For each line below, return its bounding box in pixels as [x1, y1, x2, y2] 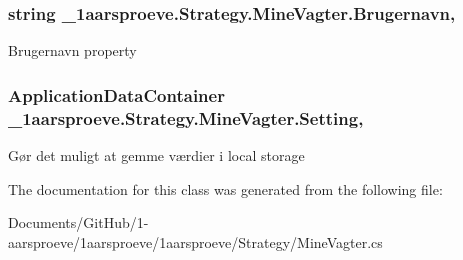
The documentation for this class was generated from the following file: [8, 178, 443, 199]
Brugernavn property [8, 40, 137, 61]
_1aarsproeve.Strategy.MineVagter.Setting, [8, 105, 364, 130]
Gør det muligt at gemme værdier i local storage [8, 144, 305, 165]
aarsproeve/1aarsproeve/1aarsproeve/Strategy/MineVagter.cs [8, 231, 383, 252]
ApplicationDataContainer [8, 82, 225, 107]
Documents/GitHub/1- [8, 212, 149, 233]
